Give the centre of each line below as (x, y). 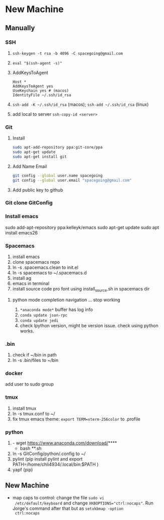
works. (27, 331)
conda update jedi (39, 321)
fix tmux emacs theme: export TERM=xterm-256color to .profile (76, 419)
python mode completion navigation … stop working (66, 300)
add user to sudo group (30, 384)
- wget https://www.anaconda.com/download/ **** (65, 443)
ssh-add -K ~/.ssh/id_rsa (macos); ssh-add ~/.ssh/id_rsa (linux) (80, 104)
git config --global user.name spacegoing (57, 175)
